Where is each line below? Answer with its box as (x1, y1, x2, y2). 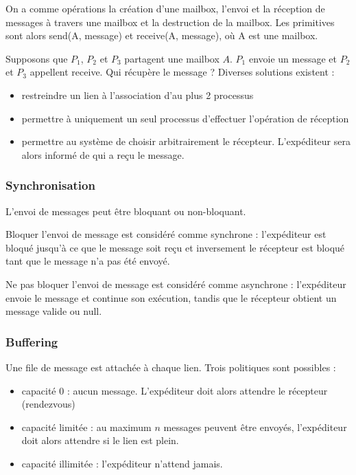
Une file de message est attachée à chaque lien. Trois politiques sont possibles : (5, 360, 336, 374)
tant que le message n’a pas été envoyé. (5, 254, 170, 268)
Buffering (5, 333, 58, 350)
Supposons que (5, 51, 68, 65)
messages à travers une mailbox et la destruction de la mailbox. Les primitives (5, 14, 335, 29)
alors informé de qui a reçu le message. (21, 147, 185, 162)
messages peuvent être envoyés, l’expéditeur (163, 419, 347, 434)
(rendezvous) (21, 397, 75, 411)
